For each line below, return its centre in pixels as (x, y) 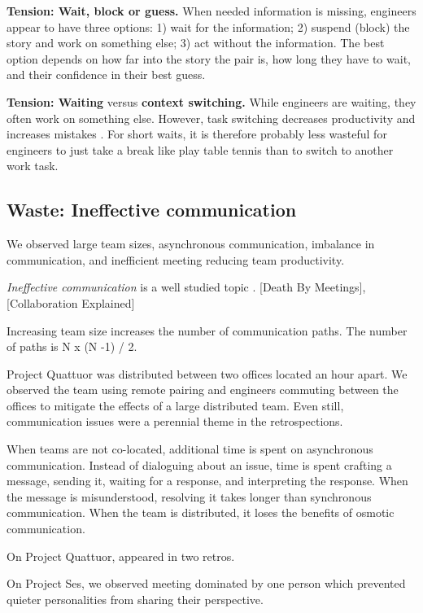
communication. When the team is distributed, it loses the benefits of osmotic (201, 512)
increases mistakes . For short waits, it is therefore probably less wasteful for (197, 134)
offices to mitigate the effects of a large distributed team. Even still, (175, 405)
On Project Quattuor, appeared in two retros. (121, 556)
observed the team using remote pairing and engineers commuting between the (203, 390)
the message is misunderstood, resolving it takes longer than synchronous (189, 496)
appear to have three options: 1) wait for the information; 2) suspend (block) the (208, 26)
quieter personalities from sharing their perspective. (135, 599)
